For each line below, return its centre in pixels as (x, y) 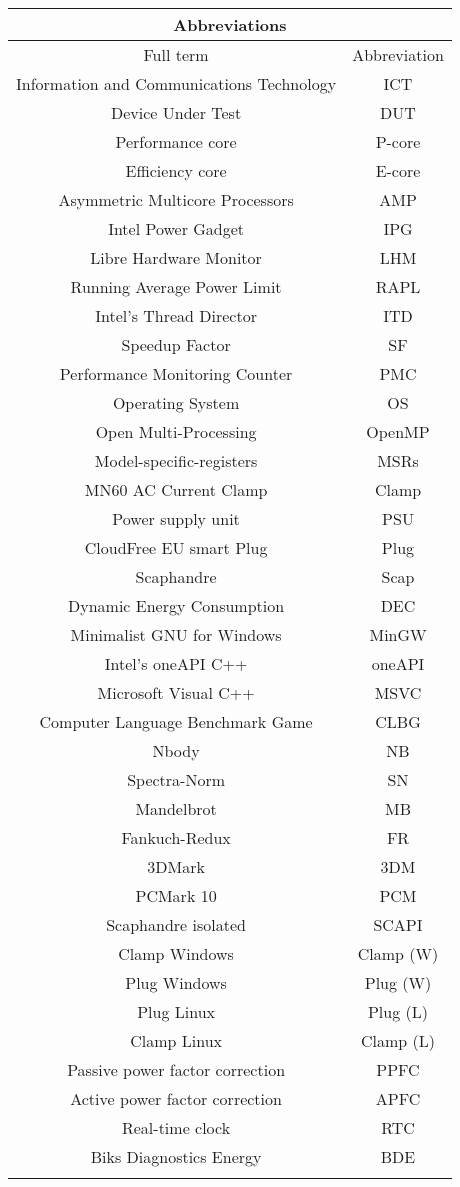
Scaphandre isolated (176, 924)
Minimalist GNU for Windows (176, 634)
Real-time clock (176, 1127)
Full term (176, 54)
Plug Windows (176, 982)
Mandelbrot (176, 808)
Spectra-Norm (176, 779)
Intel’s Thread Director (176, 315)
